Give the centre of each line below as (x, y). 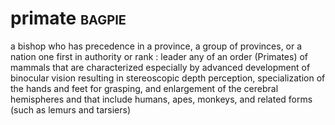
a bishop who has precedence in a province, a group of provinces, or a (156, 46)
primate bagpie (68, 18)
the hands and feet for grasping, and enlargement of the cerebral (144, 88)
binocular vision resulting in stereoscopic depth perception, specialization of (168, 78)
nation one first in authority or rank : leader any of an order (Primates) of (159, 56)
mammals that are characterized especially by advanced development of (160, 67)
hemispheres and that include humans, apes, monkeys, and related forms (161, 99)
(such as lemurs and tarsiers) (71, 109)
